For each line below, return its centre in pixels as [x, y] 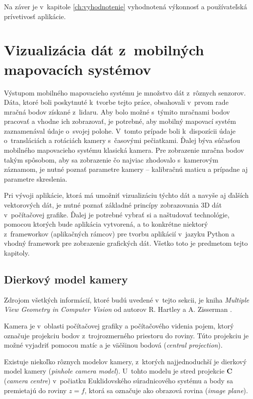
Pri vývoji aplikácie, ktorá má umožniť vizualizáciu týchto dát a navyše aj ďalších [126, 195]
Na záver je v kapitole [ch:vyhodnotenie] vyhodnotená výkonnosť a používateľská [126, 6]
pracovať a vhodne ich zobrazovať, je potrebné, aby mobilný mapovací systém [120, 121]
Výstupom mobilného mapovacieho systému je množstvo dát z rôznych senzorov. [125, 92]
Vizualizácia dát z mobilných [104, 50]
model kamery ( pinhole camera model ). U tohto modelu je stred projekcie [114, 371]
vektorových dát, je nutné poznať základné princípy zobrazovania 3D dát [113, 205]
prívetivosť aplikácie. [35, 16]
